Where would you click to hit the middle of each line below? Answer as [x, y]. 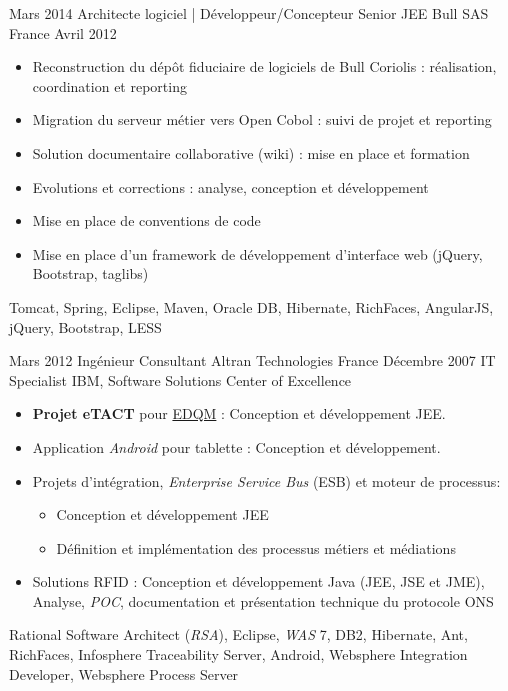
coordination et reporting [109, 85]
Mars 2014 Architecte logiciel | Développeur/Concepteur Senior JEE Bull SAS [249, 13]
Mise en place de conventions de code [146, 220]
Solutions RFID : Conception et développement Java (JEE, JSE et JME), [258, 581]
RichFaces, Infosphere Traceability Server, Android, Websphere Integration [238, 654]
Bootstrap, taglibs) [90, 273]
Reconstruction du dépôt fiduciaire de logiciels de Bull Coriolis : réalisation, [264, 66]
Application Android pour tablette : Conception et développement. [236, 446]
